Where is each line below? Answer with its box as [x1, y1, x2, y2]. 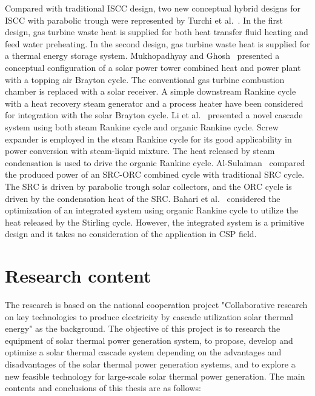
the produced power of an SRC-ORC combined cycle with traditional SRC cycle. [5, 168, 305, 181]
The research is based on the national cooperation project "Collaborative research [5, 298, 308, 310]
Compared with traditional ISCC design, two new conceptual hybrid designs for [5, 2, 301, 14]
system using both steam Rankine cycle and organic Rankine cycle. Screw [5, 120, 279, 133]
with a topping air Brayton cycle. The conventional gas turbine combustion [5, 73, 285, 86]
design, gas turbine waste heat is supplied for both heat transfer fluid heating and [5, 25, 308, 38]
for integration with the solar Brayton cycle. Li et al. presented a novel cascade [5, 109, 303, 121]
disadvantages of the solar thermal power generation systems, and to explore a [5, 357, 296, 370]
